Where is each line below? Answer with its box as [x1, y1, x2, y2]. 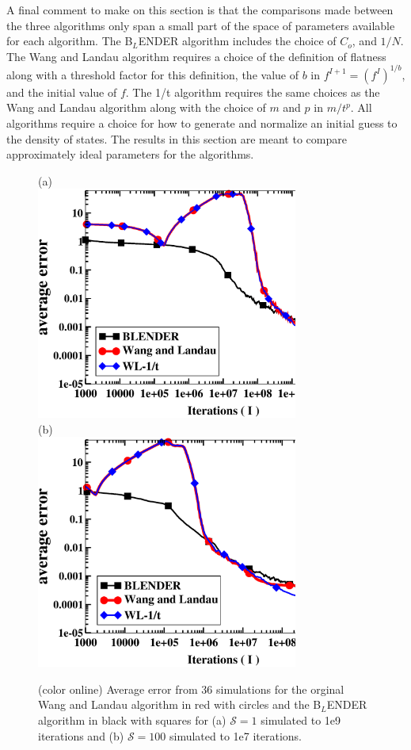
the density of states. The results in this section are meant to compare [6, 130, 347, 147]
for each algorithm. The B [6, 33, 133, 49]
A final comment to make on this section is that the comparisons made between [6, 2, 394, 17]
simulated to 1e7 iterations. [169, 727, 303, 744]
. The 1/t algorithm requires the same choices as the [125, 83, 380, 100]
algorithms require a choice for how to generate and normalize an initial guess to [6, 115, 398, 132]
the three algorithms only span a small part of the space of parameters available [6, 17, 395, 33]
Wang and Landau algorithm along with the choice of [6, 99, 266, 116]
